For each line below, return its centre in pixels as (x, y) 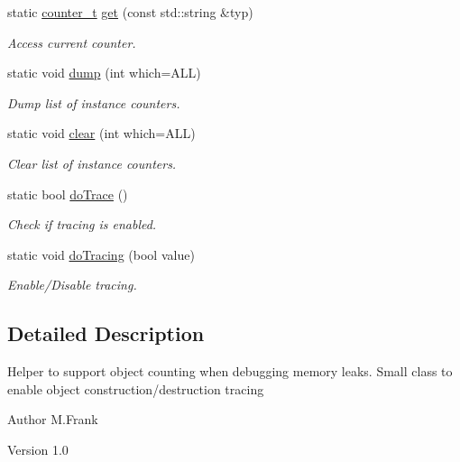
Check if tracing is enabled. (82, 224)
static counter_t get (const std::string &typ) (130, 12)
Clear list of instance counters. (92, 163)
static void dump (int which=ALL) (104, 73)
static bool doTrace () (68, 194)
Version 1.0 (38, 449)
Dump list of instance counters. (94, 102)
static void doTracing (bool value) (101, 254)
